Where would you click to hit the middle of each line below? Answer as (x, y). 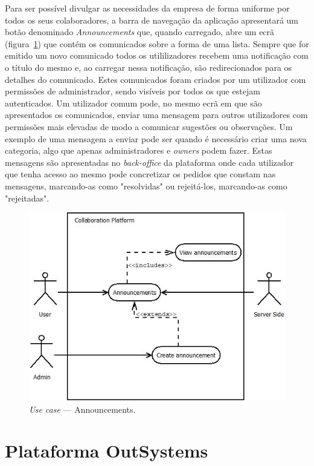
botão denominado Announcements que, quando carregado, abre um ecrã (140, 32)
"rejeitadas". (27, 198)
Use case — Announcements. (82, 409)
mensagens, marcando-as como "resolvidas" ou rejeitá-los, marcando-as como (146, 185)
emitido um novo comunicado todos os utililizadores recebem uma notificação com (157, 55)
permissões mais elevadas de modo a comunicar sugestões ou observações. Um (149, 126)
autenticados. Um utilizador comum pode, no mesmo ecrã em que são (133, 103)
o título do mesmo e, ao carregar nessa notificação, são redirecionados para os (149, 67)
